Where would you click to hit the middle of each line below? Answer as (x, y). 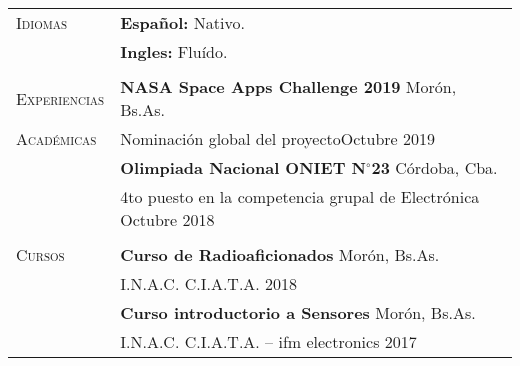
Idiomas (42, 22)
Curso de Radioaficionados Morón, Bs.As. (280, 254)
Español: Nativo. (182, 22)
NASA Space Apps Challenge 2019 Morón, (288, 86)
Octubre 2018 (167, 219)
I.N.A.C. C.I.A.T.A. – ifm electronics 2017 (268, 341)
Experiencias (60, 98)
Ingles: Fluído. (174, 51)
